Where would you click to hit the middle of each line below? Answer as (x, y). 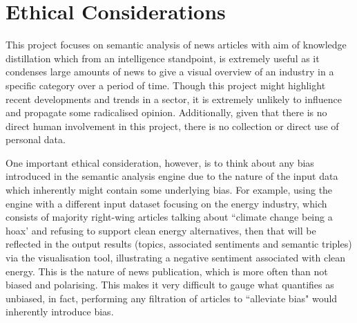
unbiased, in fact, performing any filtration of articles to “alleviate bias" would (172, 298)
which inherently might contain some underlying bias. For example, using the (169, 190)
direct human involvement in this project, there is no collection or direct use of (172, 126)
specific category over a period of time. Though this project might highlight (166, 85)
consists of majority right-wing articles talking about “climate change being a (169, 217)
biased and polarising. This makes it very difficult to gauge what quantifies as (170, 285)
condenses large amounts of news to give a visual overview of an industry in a (170, 72)
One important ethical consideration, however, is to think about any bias (160, 162)
